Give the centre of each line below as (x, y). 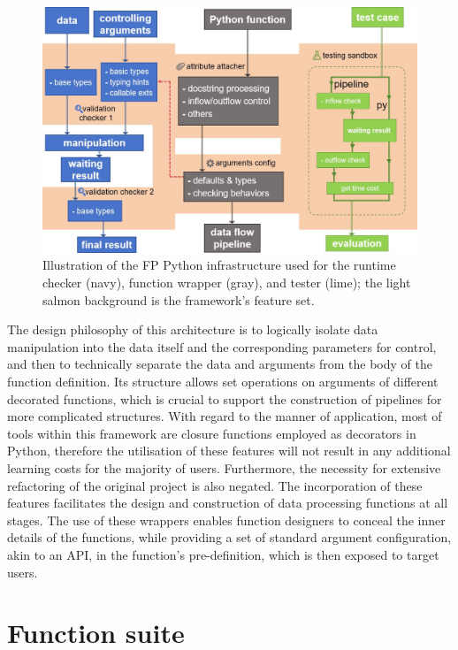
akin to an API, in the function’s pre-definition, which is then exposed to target (223, 554)
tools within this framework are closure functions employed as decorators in (212, 433)
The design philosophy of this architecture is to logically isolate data (193, 329)
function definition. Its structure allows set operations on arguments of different (223, 381)
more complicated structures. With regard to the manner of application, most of (225, 416)
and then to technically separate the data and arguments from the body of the (220, 364)
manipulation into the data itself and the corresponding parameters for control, (222, 346)
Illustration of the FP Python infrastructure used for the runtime (219, 265)
